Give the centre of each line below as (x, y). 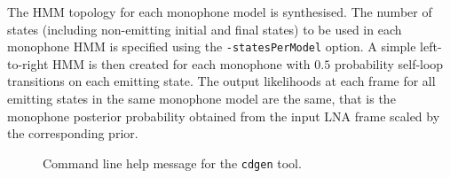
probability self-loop (389, 63)
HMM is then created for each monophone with (181, 63)
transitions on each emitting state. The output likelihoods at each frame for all (221, 81)
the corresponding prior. (73, 133)
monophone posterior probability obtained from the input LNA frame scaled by (224, 116)
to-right (28, 63)
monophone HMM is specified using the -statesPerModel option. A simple (212, 46)
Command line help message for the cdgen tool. (172, 163)
